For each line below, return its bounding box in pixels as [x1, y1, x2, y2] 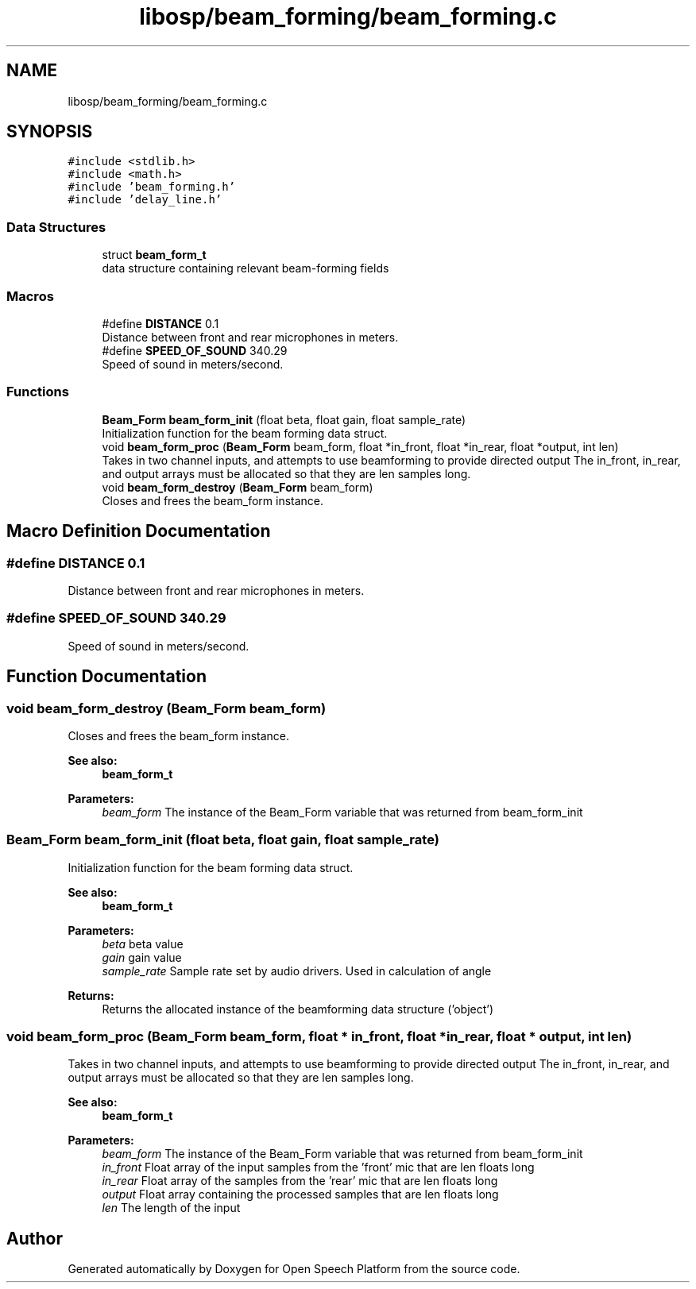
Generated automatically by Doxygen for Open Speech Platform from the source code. [68, 1262, 520, 1276]
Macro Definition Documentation [6, 521, 271, 542]
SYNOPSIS [6, 122, 93, 142]
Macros [6, 288, 54, 304]
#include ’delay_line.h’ [68, 193, 222, 206]
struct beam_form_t [102, 248, 207, 262]
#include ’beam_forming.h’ [68, 180, 236, 194]
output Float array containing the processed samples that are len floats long [102, 1187, 499, 1202]
